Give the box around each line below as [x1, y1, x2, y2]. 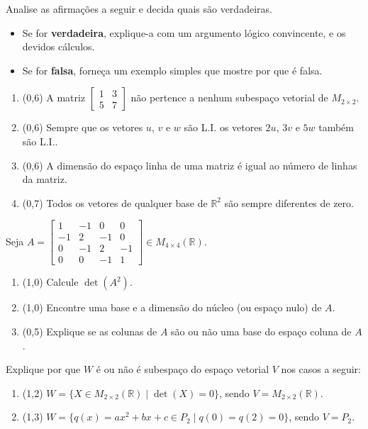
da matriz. [22, 172, 67, 186]
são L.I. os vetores [184, 120, 262, 135]
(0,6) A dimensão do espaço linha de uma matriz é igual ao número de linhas [22, 157, 357, 172]
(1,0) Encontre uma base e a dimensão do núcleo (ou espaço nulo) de [22, 300, 322, 315]
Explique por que [6, 362, 81, 377]
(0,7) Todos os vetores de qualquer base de [22, 195, 208, 210]
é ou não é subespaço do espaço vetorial [96, 362, 269, 377]
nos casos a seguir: [281, 362, 361, 377]
